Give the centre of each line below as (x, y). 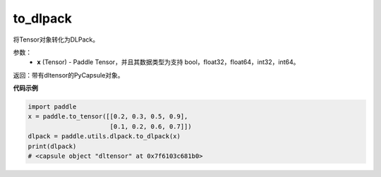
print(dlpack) (52, 146)
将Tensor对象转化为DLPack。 (56, 39)
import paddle (52, 107)
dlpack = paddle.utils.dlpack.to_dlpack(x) (104, 136)
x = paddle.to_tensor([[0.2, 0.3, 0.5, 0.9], (108, 117)
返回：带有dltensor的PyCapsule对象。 (68, 75)
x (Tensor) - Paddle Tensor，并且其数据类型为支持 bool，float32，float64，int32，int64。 (168, 62)
